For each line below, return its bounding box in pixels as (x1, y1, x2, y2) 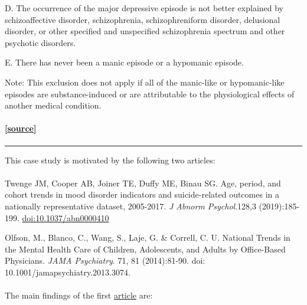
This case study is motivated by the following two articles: (5, 153, 215, 166)
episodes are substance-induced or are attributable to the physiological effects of (5, 87, 295, 100)
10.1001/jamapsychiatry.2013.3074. (5, 265, 130, 278)
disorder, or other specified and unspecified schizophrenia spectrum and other (5, 25, 285, 37)
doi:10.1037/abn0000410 (22, 211, 109, 224)
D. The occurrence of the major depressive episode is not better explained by (5, 2, 284, 14)
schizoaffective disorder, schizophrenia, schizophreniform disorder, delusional (5, 13, 280, 25)
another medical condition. (5, 99, 102, 111)
